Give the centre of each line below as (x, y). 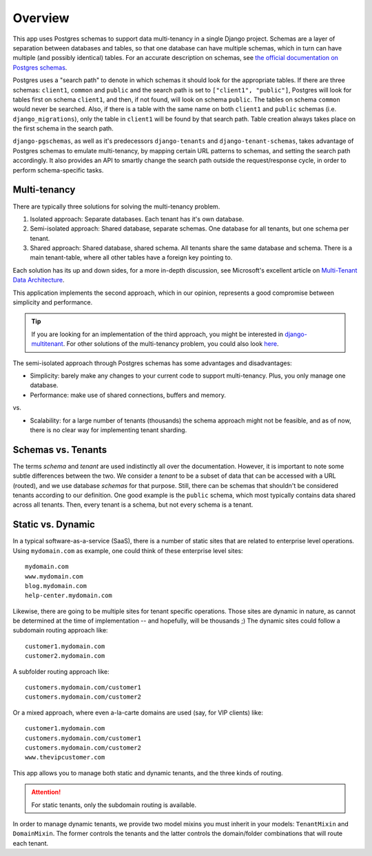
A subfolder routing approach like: (61, 671)
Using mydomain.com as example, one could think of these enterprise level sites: (128, 551)
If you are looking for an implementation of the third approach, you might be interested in (157, 334)
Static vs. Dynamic (54, 525)
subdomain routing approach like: (60, 630)
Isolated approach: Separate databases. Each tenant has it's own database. (137, 219)
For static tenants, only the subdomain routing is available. (114, 805)
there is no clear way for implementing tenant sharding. (108, 430)
